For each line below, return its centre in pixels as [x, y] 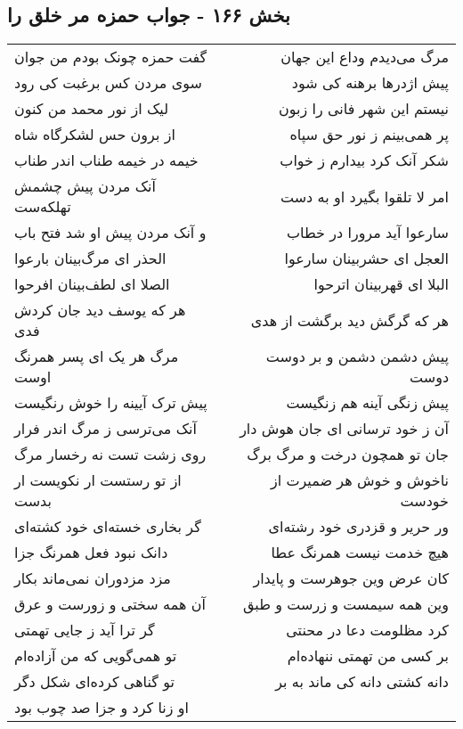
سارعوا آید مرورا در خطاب [368, 233]
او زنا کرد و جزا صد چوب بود [102, 708]
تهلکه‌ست [43, 207]
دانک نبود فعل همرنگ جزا [91, 553]
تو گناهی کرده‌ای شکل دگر [94, 682]
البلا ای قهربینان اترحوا [381, 284]
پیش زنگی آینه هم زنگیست [367, 403]
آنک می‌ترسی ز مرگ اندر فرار [106, 429]
